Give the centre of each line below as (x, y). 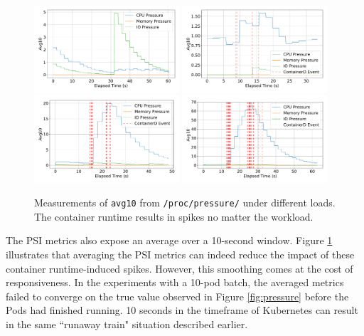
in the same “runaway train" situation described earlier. (127, 324)
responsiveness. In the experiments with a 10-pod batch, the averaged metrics (175, 282)
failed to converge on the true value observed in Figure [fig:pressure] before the (177, 296)
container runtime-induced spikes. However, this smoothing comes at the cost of (180, 268)
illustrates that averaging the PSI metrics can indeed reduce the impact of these (180, 254)
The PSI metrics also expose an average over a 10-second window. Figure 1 (169, 240)
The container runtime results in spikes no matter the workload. (174, 216)
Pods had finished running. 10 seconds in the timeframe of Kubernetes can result (182, 310)
